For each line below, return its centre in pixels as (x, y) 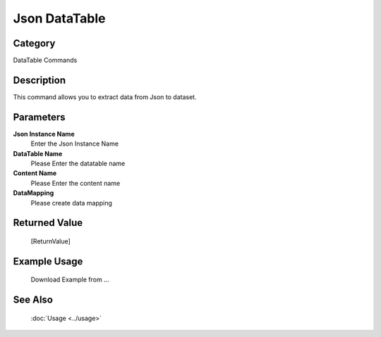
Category (34, 43)
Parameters (39, 117)
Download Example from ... (70, 280)
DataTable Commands (45, 61)
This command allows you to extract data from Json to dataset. (105, 97)
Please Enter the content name (75, 183)
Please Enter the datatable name (78, 164)
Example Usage (48, 261)
